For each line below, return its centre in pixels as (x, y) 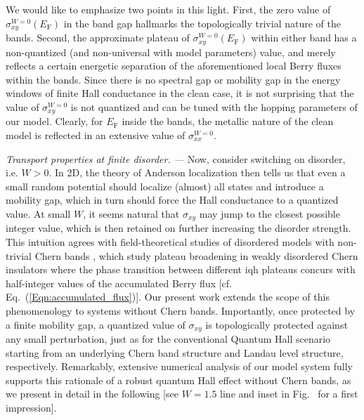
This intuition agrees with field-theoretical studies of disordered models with (170, 241)
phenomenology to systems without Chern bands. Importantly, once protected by (181, 310)
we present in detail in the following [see (92, 394)
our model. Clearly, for (54, 121)
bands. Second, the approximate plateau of (98, 38)
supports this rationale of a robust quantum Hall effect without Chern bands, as (178, 380)
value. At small (38, 213)
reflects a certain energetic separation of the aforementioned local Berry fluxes (174, 66)
